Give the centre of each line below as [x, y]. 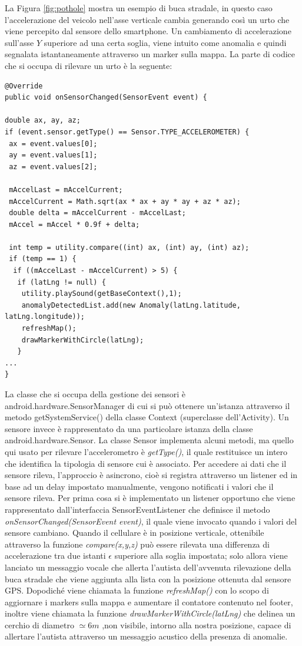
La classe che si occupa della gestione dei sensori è [95, 394]
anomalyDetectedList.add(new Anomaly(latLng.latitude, [131, 305]
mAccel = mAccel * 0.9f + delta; [74, 224]
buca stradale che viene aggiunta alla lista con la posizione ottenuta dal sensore [148, 579]
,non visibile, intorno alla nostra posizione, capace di [197, 624]
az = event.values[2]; [53, 167]
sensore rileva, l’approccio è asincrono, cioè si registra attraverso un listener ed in [151, 475]
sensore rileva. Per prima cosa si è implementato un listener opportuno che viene [150, 498]
